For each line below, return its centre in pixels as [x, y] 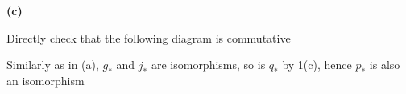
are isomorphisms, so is [208, 65]
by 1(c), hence [317, 65]
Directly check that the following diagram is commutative [149, 37]
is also [385, 65]
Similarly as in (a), [53, 65]
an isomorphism [46, 80]
